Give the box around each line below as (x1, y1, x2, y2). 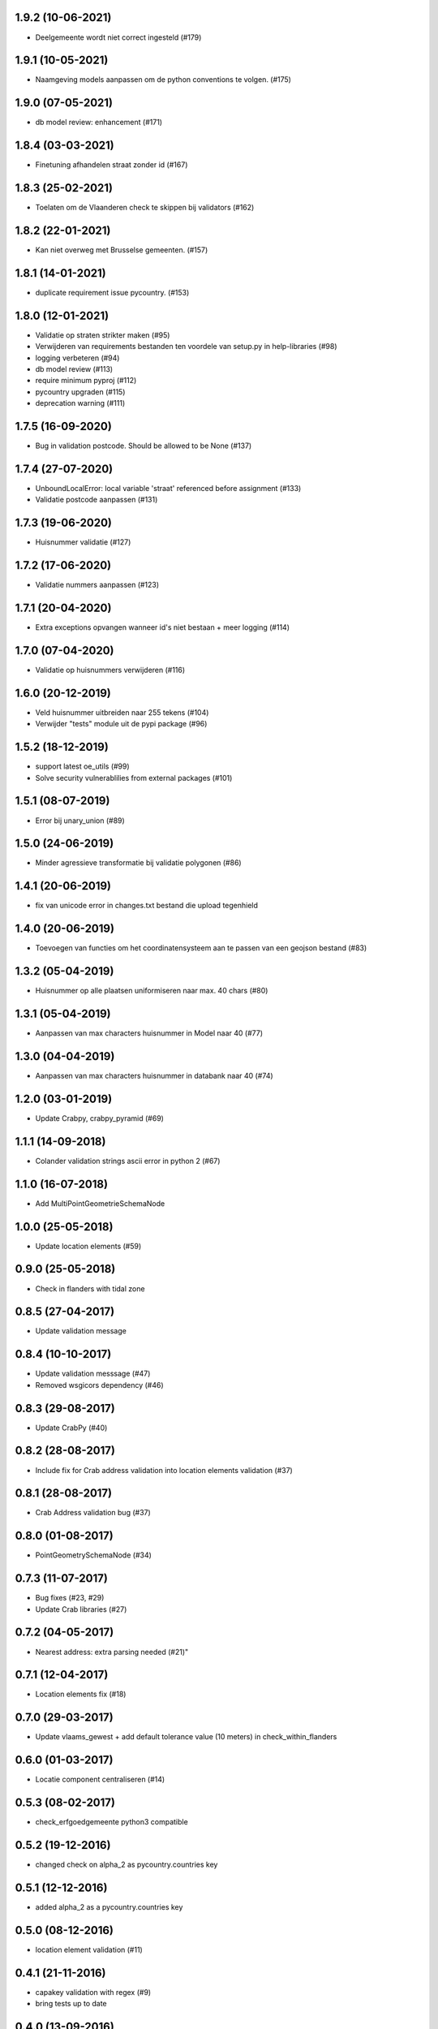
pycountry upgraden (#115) (35, 386, 126, 397)
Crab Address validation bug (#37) (35, 1508, 152, 1518)
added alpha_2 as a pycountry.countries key (35, 1902, 183, 1911)
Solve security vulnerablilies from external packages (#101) (35, 773, 233, 782)
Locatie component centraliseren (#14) (35, 1774, 165, 1785)
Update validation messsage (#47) (35, 1368, 151, 1379)
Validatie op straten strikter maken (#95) (35, 330, 170, 340)
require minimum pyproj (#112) (35, 376, 137, 386)
